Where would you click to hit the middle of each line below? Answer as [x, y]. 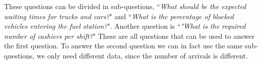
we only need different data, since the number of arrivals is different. [142, 55]
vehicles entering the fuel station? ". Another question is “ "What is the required [125, 26]
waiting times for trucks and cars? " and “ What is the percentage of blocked [119, 16]
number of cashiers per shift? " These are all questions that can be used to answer [129, 36]
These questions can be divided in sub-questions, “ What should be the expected [125, 6]
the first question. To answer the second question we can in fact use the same [123, 46]
